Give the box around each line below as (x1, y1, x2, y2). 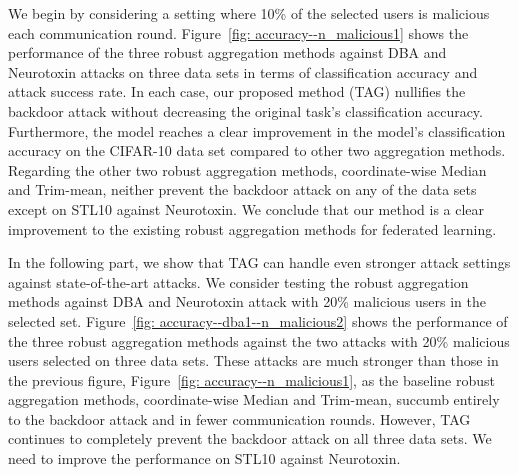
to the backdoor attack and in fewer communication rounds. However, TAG (8, 408, 471, 429)
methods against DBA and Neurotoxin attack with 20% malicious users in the (8, 291, 487, 312)
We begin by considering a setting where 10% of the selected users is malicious (8, 3, 490, 23)
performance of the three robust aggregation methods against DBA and (8, 42, 447, 63)
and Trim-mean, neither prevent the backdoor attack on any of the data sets (8, 179, 477, 200)
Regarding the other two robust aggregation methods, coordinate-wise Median (8, 159, 487, 180)
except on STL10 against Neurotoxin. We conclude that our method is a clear (8, 198, 485, 219)
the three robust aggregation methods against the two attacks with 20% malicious (8, 330, 510, 351)
